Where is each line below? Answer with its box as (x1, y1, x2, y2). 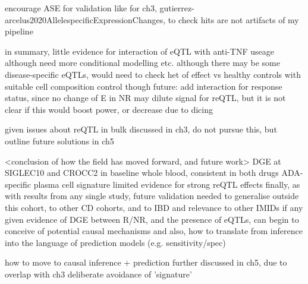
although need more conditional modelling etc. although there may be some (5, 56, 280, 69)
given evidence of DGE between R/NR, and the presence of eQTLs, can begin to (5, 213, 299, 225)
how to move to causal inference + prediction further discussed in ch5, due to (5, 256, 287, 269)
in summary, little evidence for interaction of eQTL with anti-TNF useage (5, 45, 274, 57)
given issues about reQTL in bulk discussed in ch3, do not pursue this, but (5, 123, 277, 135)
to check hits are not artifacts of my (168, 13, 299, 26)
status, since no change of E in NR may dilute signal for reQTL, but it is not (5, 91, 286, 104)
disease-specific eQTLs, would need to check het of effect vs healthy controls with (5, 68, 301, 80)
